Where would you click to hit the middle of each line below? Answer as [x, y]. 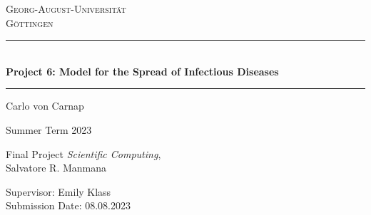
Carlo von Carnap [45, 106]
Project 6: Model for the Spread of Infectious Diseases [142, 71]
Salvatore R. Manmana [56, 168]
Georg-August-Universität [66, 9]
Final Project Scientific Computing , [83, 153]
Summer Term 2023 [49, 129]
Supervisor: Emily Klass [59, 191]
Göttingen [30, 22]
